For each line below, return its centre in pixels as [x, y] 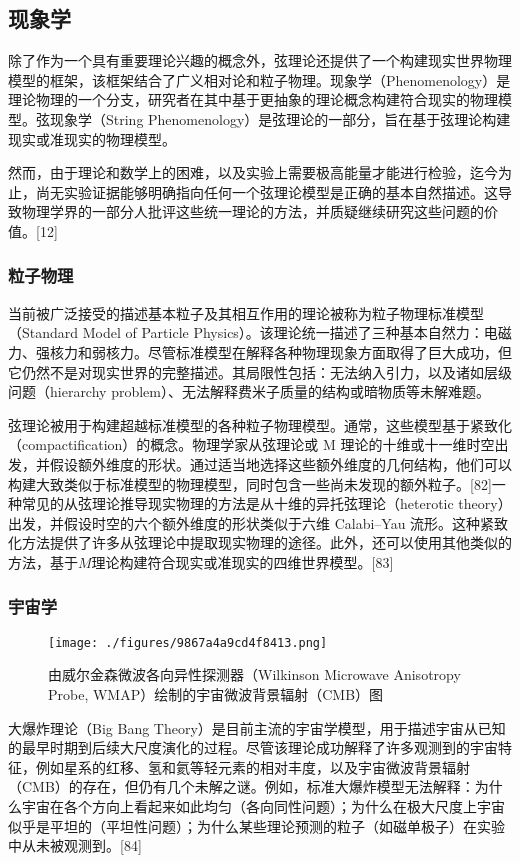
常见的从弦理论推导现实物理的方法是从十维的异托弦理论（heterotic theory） [266, 503]
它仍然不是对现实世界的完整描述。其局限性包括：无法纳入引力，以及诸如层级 [260, 371]
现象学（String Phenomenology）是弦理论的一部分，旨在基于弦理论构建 [280, 118]
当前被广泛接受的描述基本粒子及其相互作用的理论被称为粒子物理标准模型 [246, 312]
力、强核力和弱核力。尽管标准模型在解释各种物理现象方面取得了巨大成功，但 [260, 351]
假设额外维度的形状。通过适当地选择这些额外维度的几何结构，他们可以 [280, 463]
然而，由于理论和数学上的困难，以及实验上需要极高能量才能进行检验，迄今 [253, 172]
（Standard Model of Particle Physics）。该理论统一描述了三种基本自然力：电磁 [260, 332]
